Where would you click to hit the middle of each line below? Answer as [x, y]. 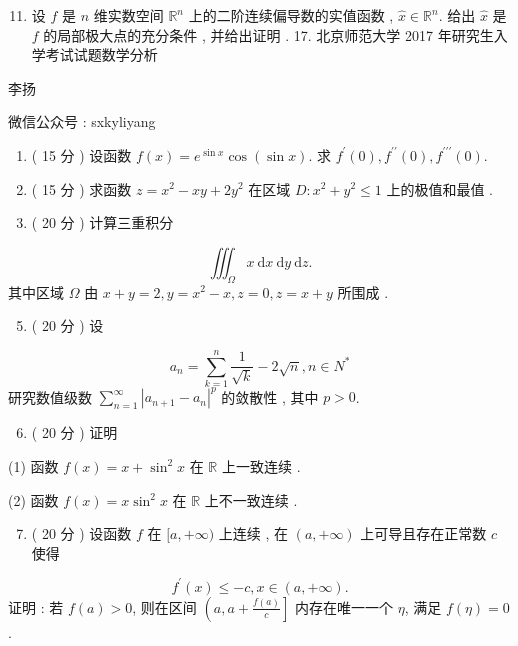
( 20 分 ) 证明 [74, 432]
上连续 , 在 [253, 533]
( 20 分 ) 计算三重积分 [102, 222]
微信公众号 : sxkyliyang [82, 121]
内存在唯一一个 [344, 606]
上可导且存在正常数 [423, 533]
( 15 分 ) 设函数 [81, 154]
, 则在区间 [164, 606]
